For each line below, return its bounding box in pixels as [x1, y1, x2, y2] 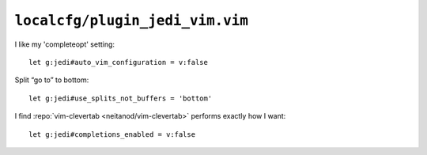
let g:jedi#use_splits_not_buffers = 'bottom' [28, 93, 213, 103]
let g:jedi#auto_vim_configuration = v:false [28, 58, 209, 66]
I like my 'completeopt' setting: [14, 40, 115, 49]
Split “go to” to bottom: [14, 75, 89, 85]
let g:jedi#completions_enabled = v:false [28, 130, 196, 138]
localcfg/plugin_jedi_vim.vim [14, 12, 249, 29]
